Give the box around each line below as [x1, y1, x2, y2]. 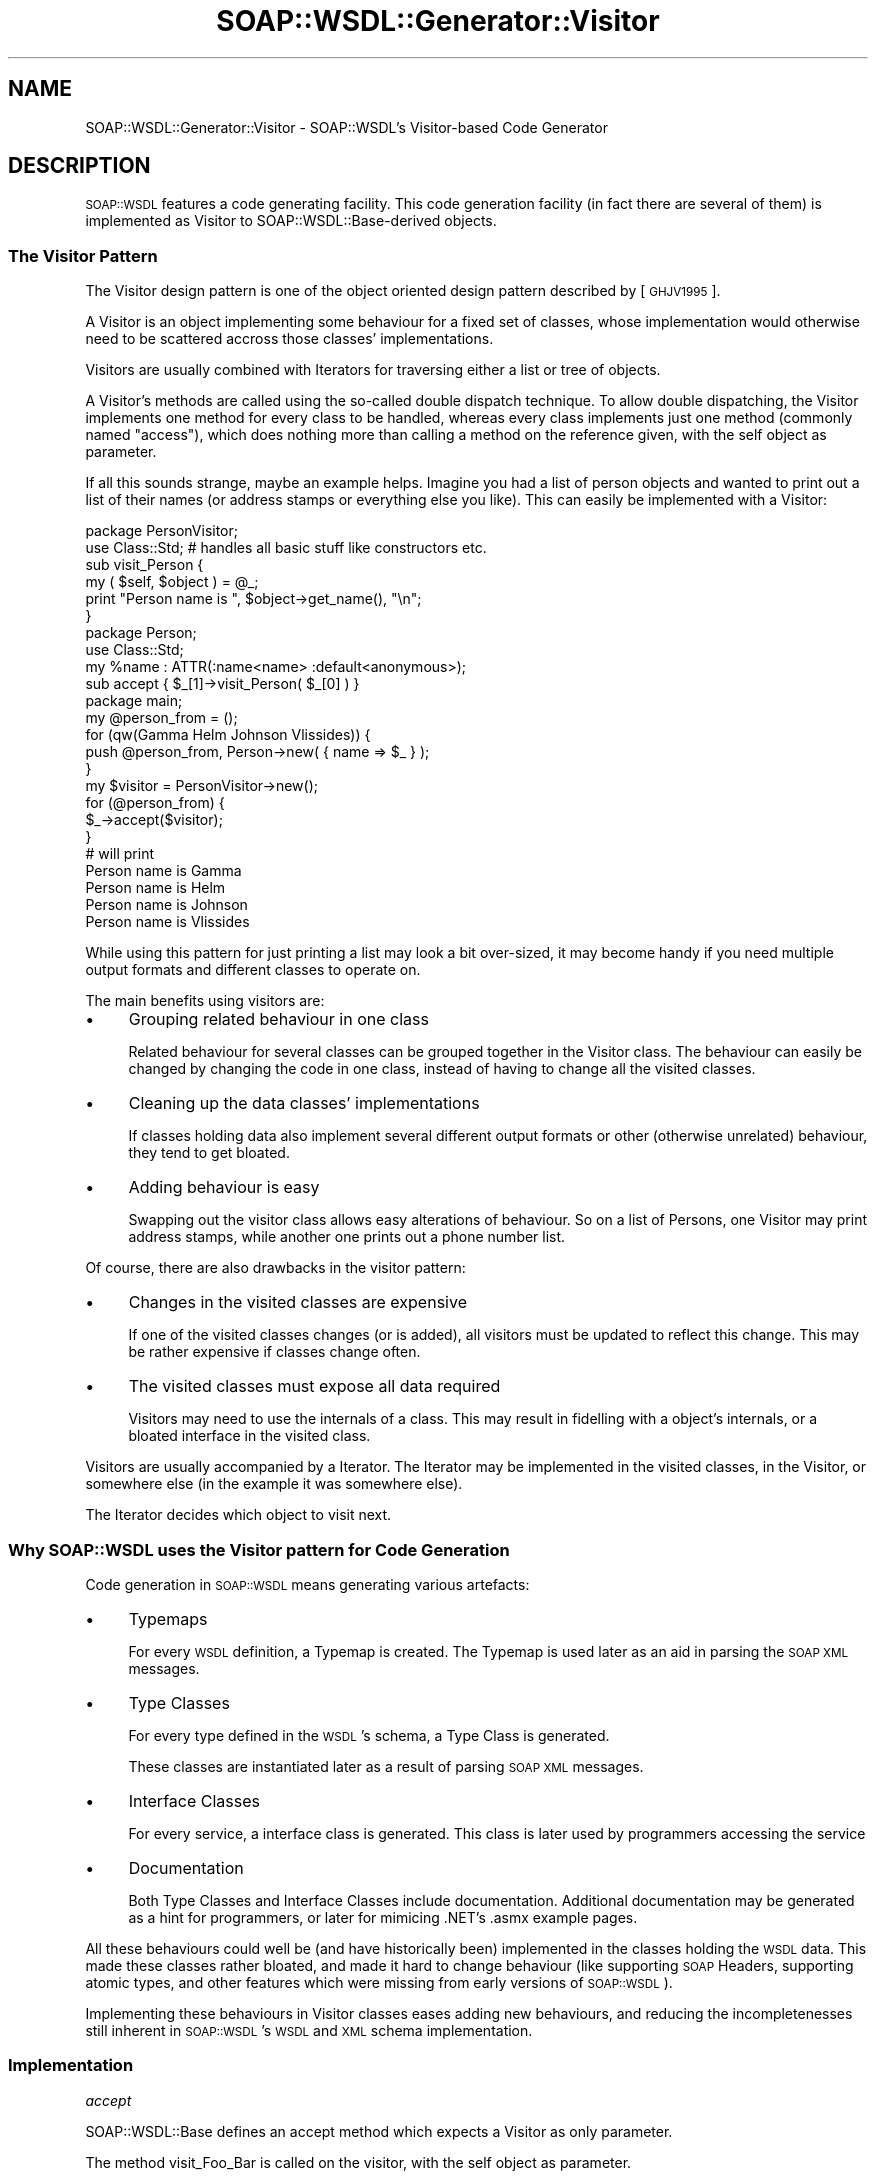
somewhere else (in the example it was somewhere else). [85, 1475, 463, 1493]
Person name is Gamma [85, 862, 242, 880]
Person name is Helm [85, 879, 226, 897]
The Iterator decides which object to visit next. [85, 1506, 392, 1524]
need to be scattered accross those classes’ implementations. [85, 330, 494, 348]
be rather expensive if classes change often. [128, 1343, 421, 1361]
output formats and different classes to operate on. [85, 961, 421, 979]
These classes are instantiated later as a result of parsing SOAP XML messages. [128, 1757, 644, 1775]
